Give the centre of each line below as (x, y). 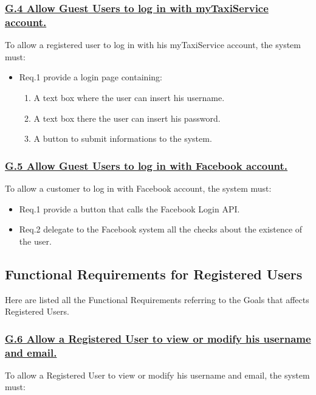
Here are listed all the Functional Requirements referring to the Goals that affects (157, 299)
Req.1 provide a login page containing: (91, 77)
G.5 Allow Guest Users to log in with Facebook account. (146, 165)
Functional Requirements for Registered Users (154, 274)
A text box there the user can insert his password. (127, 118)
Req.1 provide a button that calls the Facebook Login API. (129, 208)
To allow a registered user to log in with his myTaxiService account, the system (153, 45)
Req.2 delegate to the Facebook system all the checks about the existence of (161, 229)
